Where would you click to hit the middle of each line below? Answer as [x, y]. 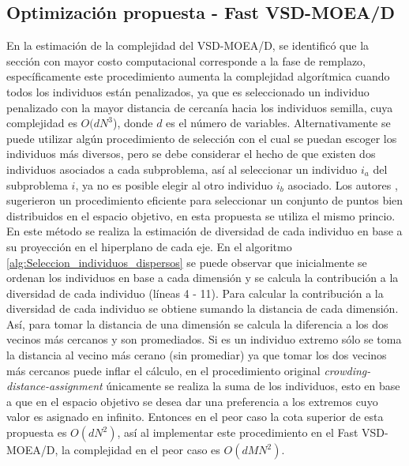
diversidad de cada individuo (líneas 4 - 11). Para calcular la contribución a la [195, 293]
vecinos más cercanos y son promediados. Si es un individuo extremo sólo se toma [204, 339]
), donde [133, 123]
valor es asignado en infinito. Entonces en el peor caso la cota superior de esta [195, 417]
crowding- [347, 370]
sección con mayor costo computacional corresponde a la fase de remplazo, [186, 60]
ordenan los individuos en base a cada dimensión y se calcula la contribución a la [203, 278]
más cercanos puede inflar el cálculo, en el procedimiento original [163, 370]
